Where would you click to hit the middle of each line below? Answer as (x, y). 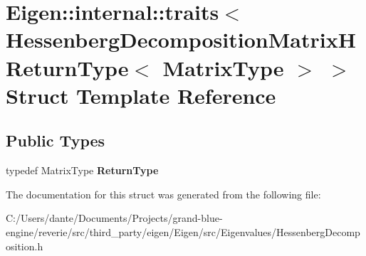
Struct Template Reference (141, 95)
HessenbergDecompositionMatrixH (181, 39)
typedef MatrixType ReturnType (82, 170)
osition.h (25, 246)
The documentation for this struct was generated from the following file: (163, 194)
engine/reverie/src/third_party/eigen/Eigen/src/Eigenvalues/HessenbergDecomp (183, 231)
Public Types (56, 140)
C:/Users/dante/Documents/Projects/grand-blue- (114, 218)
